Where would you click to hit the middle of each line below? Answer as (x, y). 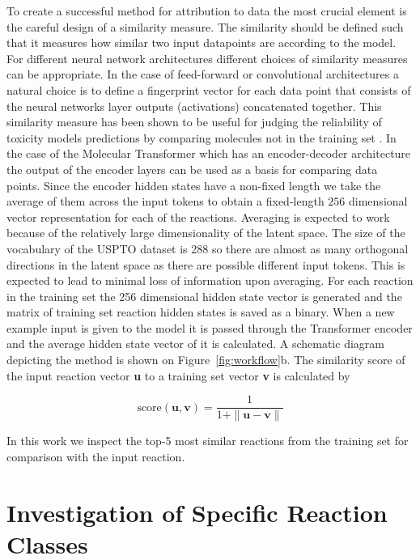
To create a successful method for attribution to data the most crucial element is (207, 11)
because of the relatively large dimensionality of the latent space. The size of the (206, 233)
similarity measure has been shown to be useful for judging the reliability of (194, 122)
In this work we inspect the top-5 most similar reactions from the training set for (208, 441)
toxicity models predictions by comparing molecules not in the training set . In (202, 137)
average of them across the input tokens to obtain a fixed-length (165, 201)
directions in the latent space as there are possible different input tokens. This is (206, 264)
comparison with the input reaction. (96, 456)
